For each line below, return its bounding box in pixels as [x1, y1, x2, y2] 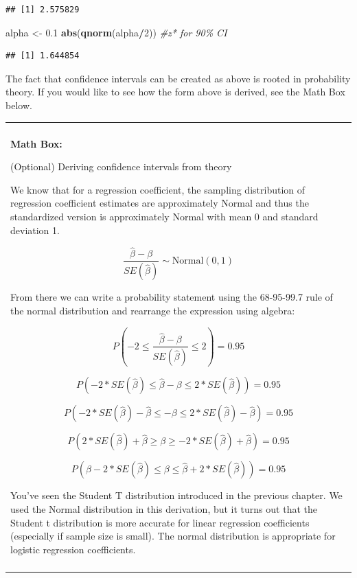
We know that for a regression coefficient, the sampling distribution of [10, 182, 306, 196]
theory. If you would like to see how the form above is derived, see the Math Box [5, 84, 345, 99]
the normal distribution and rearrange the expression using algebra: [10, 303, 295, 317]
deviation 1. [10, 222, 60, 237]
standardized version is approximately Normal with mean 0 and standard [10, 209, 319, 223]
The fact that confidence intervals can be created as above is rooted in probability [5, 71, 351, 85]
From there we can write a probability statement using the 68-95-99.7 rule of [10, 290, 333, 304]
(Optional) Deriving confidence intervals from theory [10, 159, 232, 174]
